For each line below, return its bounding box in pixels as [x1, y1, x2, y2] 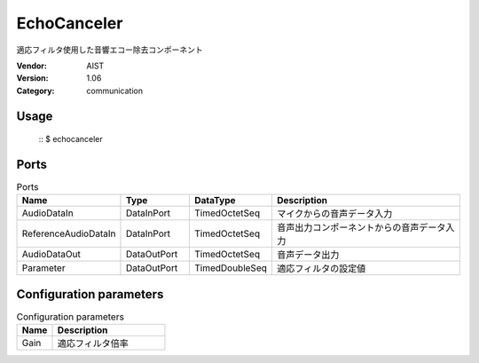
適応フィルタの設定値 [276, 263, 366, 275]
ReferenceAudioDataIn [21, 227, 116, 240]
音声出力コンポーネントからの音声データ [276, 222, 446, 234]
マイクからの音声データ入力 [276, 208, 393, 220]
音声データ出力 [276, 249, 340, 261]
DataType [193, 194, 236, 207]
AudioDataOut [21, 249, 82, 261]
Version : [16, 73, 49, 83]
